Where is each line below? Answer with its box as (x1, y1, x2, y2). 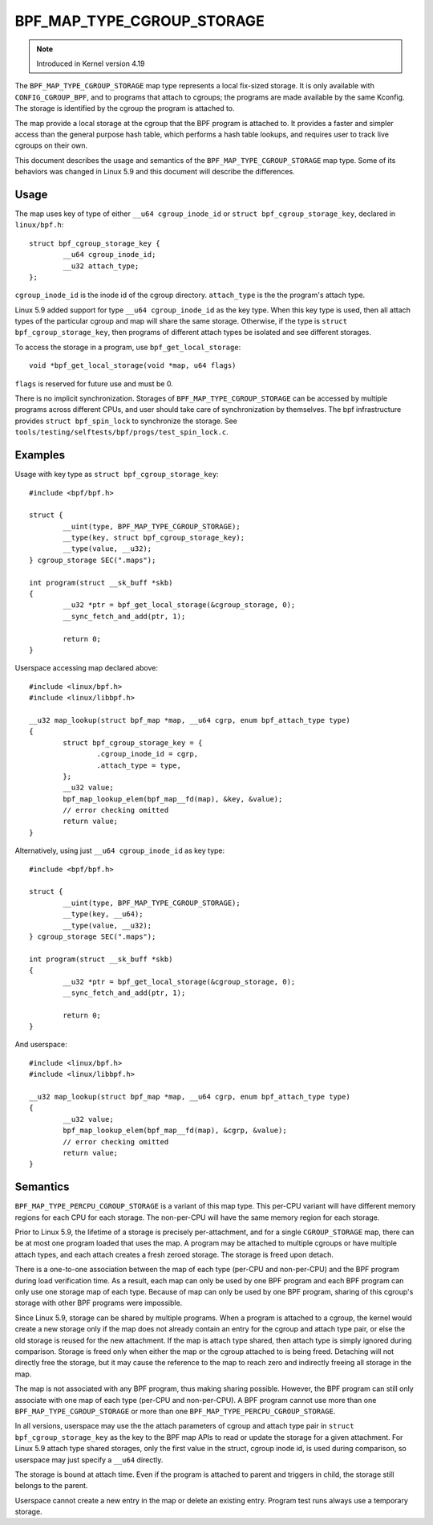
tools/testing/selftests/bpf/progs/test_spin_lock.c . (14, 427, 229, 437)
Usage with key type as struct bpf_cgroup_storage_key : (14, 470, 220, 479)
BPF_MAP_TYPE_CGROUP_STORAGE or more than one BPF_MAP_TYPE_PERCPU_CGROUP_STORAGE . (14, 1406, 336, 1416)
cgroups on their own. (14, 141, 88, 150)
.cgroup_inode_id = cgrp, (96, 749, 199, 759)
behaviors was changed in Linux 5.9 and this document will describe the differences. (14, 167, 296, 177)
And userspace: (14, 1040, 67, 1050)
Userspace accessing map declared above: (14, 663, 158, 673)
